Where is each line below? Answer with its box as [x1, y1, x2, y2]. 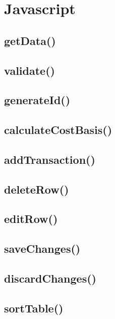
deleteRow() [4, 181, 69, 197]
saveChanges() [4, 241, 81, 256]
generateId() [4, 92, 71, 108]
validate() [4, 62, 55, 78]
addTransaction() [4, 151, 95, 167]
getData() [4, 32, 56, 48]
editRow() [4, 211, 58, 226]
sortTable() [4, 300, 64, 315]
